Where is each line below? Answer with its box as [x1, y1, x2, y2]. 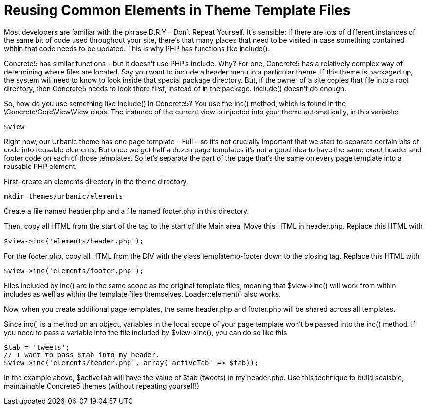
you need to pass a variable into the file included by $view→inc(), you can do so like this [4, 328, 287, 336]
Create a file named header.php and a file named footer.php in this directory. [4, 206, 249, 215]
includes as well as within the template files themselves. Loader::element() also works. [4, 289, 281, 298]
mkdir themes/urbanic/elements [4, 192, 123, 200]
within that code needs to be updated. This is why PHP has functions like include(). [4, 44, 270, 53]
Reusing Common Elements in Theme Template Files [4, 2, 351, 19]
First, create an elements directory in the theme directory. [4, 177, 188, 186]
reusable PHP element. [4, 162, 77, 170]
